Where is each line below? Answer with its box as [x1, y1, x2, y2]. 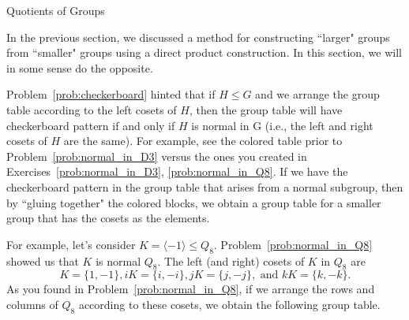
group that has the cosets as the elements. [6, 210, 210, 226]
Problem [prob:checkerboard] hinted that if [6, 86, 216, 102]
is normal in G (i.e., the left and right [191, 117, 373, 133]
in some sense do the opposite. [6, 59, 153, 76]
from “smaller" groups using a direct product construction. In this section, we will [6, 44, 402, 61]
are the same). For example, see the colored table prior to [63, 132, 343, 149]
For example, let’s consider [6, 236, 136, 252]
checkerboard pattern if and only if [6, 117, 175, 133]
